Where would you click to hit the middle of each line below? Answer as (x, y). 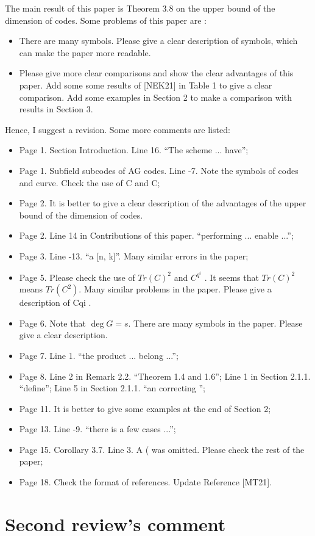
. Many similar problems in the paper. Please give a (175, 289)
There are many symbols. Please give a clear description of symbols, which (158, 41)
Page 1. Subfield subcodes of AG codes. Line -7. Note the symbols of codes (159, 170)
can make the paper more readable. (85, 52)
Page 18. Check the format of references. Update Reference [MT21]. (146, 482)
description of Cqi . (55, 302)
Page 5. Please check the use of (77, 277)
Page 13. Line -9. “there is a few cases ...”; (97, 429)
